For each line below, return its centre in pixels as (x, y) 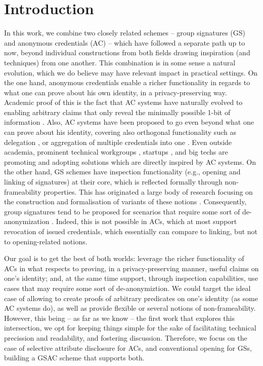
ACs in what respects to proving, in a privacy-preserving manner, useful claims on (131, 268)
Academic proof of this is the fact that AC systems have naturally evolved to (123, 102)
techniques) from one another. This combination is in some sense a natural (120, 62)
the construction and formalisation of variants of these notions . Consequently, (125, 202)
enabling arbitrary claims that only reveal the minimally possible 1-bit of (117, 112)
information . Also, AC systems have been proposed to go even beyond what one (129, 122)
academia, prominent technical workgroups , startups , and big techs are (116, 152)
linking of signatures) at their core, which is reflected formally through (113, 182)
